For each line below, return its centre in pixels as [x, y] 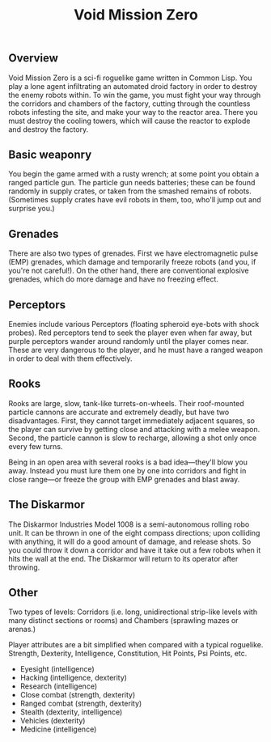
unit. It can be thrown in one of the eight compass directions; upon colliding [134, 532]
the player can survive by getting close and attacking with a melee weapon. [134, 429]
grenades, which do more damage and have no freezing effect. [113, 279]
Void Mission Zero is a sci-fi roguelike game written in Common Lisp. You [130, 78]
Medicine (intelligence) [58, 729]
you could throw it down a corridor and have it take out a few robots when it [135, 550]
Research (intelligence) [59, 686]
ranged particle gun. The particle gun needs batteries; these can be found [132, 183]
